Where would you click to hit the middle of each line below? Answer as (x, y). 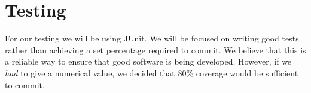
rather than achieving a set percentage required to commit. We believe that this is (155, 49)
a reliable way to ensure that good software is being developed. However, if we (148, 61)
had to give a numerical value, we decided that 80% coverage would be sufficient (152, 73)
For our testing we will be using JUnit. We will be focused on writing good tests (152, 38)
